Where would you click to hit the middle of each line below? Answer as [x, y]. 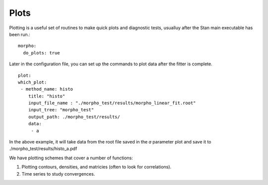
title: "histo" [47, 96]
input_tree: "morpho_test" [61, 110]
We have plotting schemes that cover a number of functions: [71, 158]
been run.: [20, 34]
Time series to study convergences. [58, 174]
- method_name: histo [47, 89]
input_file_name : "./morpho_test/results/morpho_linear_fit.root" [112, 103]
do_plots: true [41, 53]
